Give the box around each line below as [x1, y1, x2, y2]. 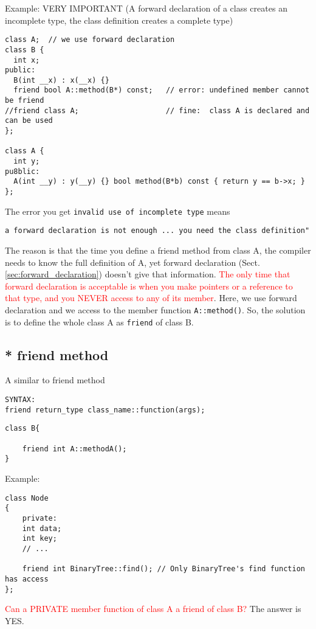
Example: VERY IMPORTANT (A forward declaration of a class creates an [5, 2, 287, 14]
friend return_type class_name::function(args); [5, 405, 205, 414]
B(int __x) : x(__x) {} [13, 75, 109, 85]
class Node [5, 493, 49, 502]
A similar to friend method [5, 374, 105, 386]
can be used [5, 116, 53, 125]
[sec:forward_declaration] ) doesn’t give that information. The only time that [5, 268, 290, 280]
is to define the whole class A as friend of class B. [5, 315, 194, 328]
